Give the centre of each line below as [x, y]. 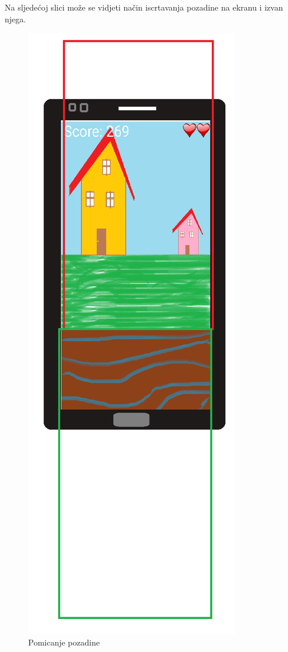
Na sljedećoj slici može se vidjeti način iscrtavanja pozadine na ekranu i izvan [144, 7]
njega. [16, 18]
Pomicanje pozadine [64, 642]
